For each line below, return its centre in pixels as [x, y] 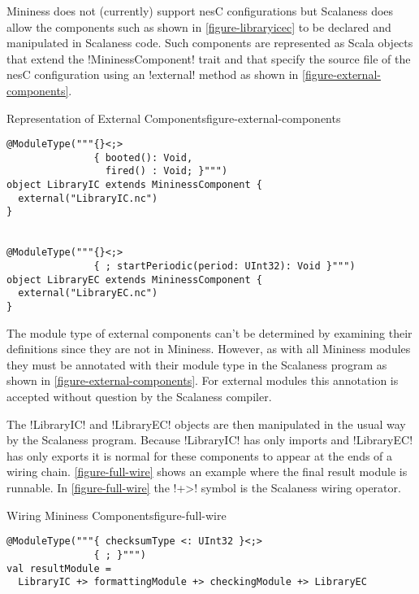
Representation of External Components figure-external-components [174, 118]
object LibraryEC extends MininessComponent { [134, 280]
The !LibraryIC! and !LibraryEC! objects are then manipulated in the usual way [206, 424]
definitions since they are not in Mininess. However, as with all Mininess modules [209, 349]
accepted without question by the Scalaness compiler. [139, 397]
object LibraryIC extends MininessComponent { [134, 185]
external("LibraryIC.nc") [88, 198]
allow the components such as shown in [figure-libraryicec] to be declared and [199, 26]
